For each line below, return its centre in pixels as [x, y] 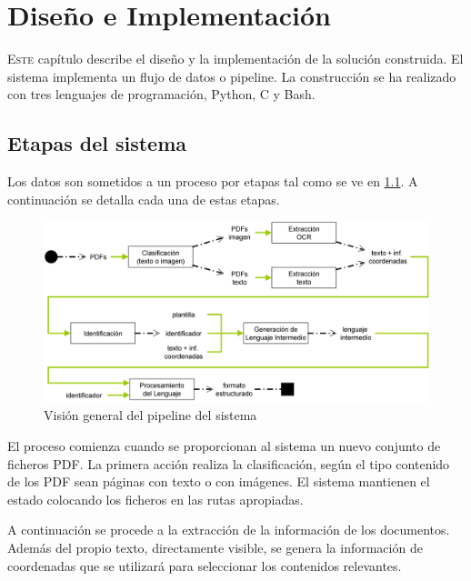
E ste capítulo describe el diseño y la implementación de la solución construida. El [235, 59]
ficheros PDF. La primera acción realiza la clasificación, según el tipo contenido [229, 463]
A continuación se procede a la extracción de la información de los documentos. [229, 530]
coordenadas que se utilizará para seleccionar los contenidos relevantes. [205, 565]
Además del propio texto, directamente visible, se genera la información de [215, 548]
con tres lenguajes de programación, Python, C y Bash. [161, 94]
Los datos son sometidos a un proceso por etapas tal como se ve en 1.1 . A [213, 181]
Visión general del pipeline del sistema [150, 415]
